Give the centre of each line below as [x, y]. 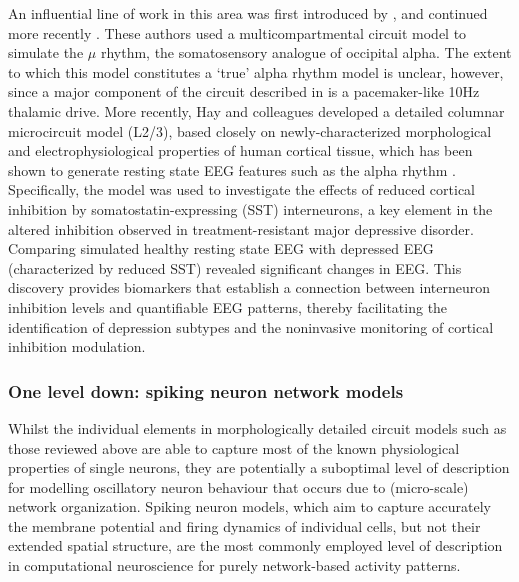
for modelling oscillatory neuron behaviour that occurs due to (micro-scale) [238, 486]
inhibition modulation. [77, 346]
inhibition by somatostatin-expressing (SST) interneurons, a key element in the [250, 208]
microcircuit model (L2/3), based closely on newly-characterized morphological [250, 130]
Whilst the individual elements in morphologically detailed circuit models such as [257, 427]
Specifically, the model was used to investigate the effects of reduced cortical [241, 189]
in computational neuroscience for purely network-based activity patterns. [234, 565]
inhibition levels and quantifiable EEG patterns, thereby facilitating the [228, 306]
